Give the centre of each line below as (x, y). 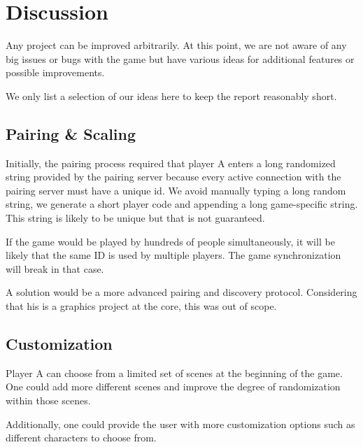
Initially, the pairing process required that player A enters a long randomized (171, 163)
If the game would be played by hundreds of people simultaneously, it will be (170, 241)
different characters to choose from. (81, 438)
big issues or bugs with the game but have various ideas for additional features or (180, 58)
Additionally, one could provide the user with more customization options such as (180, 424)
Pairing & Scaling (71, 133)
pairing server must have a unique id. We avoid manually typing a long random (176, 190)
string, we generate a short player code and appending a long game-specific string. (182, 204)
